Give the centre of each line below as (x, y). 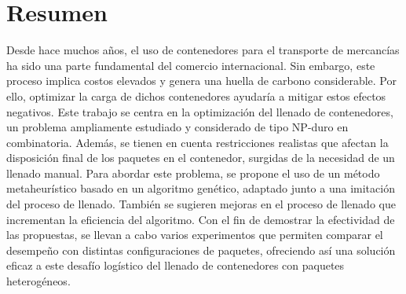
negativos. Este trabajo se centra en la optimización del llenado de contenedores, (200, 111)
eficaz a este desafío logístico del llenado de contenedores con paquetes (176, 265)
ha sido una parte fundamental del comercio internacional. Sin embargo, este (191, 65)
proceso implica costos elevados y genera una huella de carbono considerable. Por (201, 81)
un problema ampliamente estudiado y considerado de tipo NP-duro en (177, 127)
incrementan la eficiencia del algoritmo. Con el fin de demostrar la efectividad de (201, 219)
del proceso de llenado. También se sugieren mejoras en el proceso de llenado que (201, 204)
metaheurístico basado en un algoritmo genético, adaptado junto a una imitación (201, 188)
